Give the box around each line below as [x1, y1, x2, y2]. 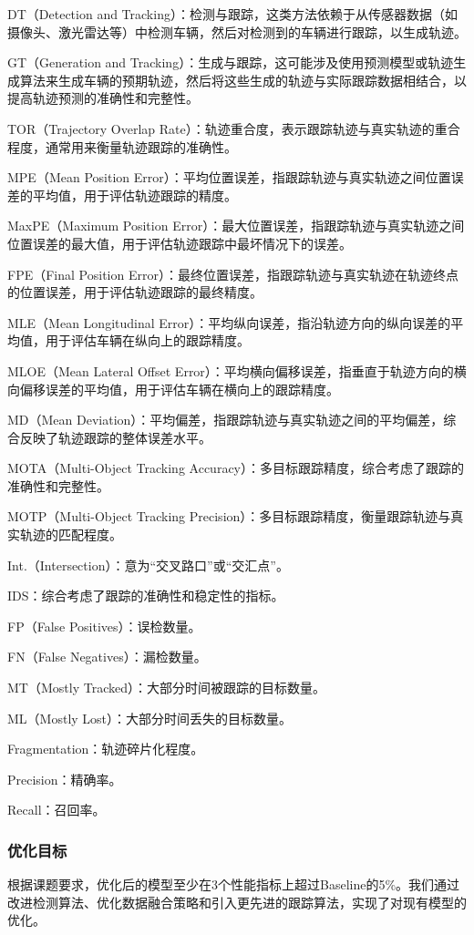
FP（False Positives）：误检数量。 [7, 616, 201, 635]
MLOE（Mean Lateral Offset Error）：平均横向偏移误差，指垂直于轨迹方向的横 [7, 361, 467, 380]
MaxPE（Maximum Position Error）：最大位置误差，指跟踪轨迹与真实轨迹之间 [7, 216, 465, 235]
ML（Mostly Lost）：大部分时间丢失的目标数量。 [7, 708, 293, 727]
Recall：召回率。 [7, 800, 106, 819]
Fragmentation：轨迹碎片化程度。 [7, 739, 204, 758]
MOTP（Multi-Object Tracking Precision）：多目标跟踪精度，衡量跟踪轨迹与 [7, 507, 451, 526]
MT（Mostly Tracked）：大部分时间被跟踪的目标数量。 [7, 678, 325, 697]
